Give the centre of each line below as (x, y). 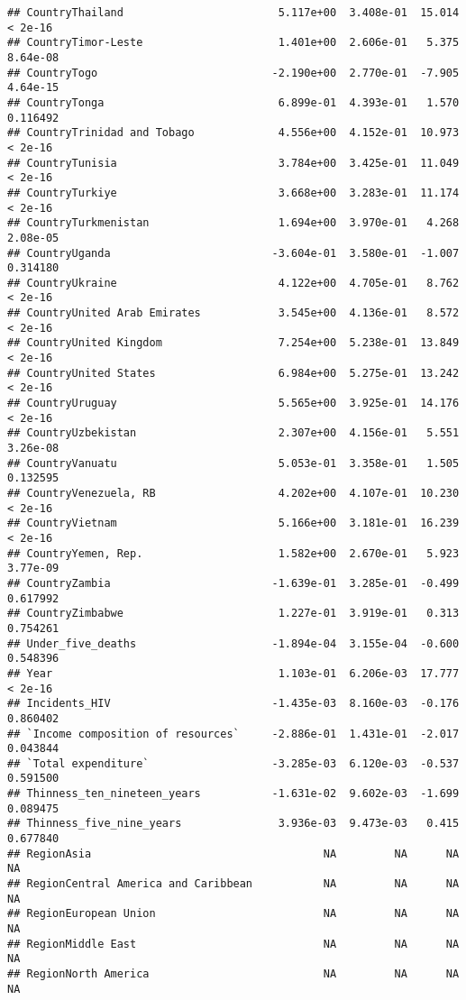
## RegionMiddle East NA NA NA (233, 944)
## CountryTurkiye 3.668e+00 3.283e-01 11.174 (233, 193)
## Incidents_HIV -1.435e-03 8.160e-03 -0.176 (233, 704)
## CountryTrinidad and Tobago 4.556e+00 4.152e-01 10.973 (233, 133)
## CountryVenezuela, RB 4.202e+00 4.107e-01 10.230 (233, 493)
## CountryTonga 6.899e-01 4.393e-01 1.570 (233, 102)
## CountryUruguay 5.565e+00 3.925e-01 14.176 (233, 404)
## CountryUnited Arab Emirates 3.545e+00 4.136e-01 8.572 (233, 313)
